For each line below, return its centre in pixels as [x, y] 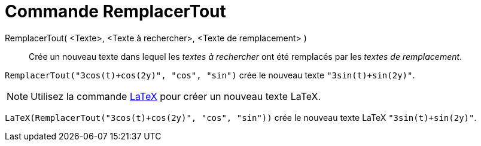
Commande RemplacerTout [115, 11]
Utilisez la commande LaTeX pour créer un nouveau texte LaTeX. [176, 96]
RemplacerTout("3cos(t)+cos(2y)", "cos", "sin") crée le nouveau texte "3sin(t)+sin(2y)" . [210, 75]
